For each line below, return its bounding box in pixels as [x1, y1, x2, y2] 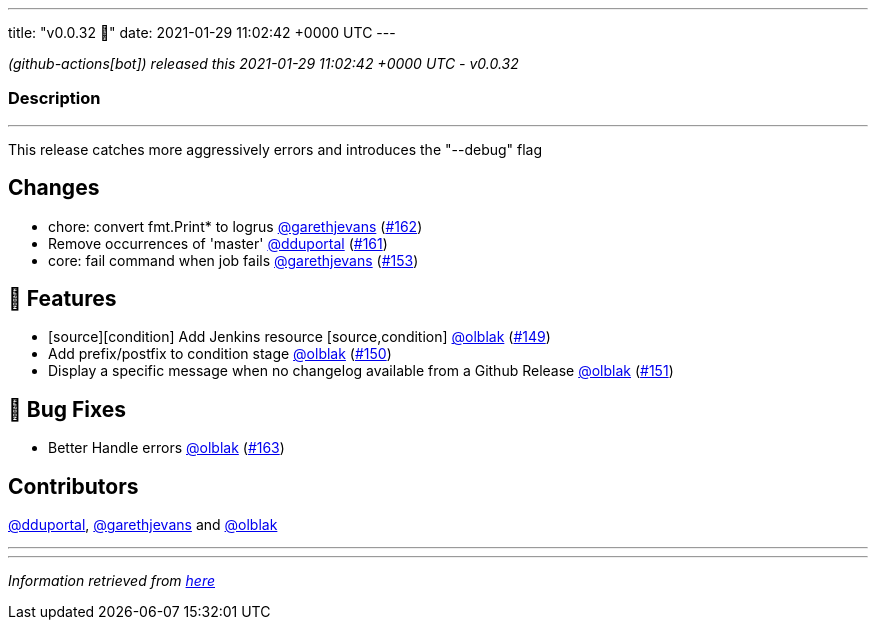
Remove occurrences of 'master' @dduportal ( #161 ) [48, 234, 388, 252]
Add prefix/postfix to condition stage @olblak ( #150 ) [48, 345, 392, 363]
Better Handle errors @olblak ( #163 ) [48, 439, 285, 457]
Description [8, 88, 101, 109]
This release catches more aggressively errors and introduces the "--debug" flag [8, 140, 543, 158]
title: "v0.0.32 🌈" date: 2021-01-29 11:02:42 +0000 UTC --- [8, 24, 396, 41]
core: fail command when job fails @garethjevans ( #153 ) [48, 251, 419, 269]
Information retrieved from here [8, 572, 216, 590]
